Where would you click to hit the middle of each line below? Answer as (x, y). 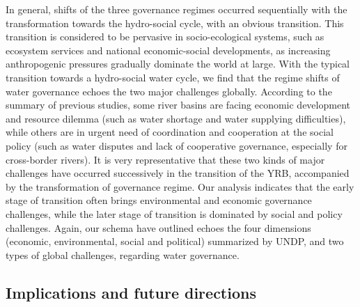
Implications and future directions (131, 292)
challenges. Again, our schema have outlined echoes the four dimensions (158, 227)
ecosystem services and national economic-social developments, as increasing (168, 50)
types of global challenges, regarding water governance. (123, 254)
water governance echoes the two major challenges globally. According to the (169, 91)
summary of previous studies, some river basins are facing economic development (178, 105)
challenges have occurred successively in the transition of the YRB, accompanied (178, 173)
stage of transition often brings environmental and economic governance (159, 200)
